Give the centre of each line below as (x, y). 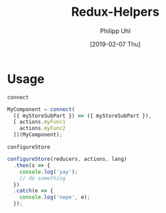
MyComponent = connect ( (41, 109)
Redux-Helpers (115, 12)
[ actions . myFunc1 (40, 122)
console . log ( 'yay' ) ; (49, 172)
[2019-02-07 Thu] (115, 44)
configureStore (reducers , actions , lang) (67, 159)
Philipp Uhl (115, 31)
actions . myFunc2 (43, 128)
